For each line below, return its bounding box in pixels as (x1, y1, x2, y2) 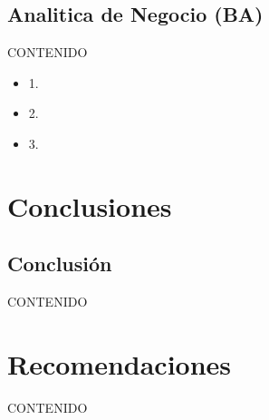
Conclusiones (7, 187, 172, 224)
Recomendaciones (7, 345, 232, 382)
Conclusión (7, 249, 112, 278)
